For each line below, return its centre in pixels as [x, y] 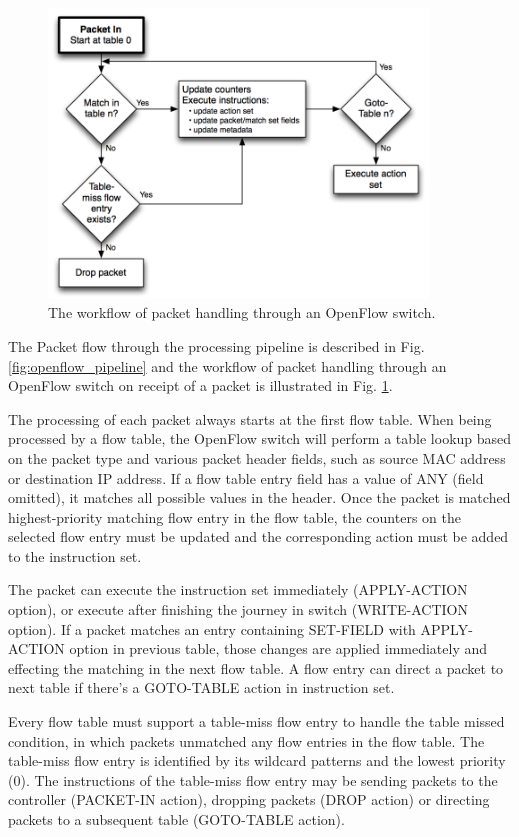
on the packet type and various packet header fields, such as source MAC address [257, 457]
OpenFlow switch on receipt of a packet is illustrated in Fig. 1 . [200, 385]
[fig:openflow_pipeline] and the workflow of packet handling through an [227, 365]
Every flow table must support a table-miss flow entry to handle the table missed [256, 721]
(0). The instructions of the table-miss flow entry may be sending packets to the [253, 779]
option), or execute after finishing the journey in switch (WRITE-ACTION [238, 609]
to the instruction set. [75, 555]
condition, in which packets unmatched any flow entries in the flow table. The [246, 740]
